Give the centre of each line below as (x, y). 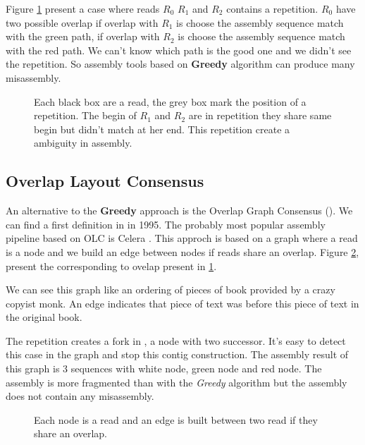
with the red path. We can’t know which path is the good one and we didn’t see (179, 50)
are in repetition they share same (260, 115)
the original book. (44, 317)
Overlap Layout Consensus (105, 181)
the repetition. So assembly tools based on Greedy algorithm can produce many (180, 64)
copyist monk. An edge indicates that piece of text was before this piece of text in (182, 303)
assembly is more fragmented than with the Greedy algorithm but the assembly (177, 382)
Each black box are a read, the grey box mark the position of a (170, 101)
